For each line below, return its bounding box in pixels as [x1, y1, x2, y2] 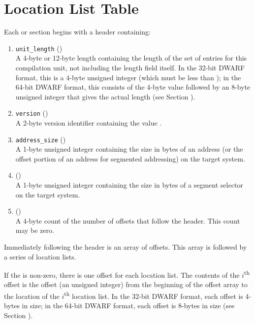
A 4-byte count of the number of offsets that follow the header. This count [15, 215, 240, 226]
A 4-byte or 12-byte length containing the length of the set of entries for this [15, 53, 247, 63]
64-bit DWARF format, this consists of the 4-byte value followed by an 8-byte [15, 82, 251, 92]
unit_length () [15, 43, 63, 53]
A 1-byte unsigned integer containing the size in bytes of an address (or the [15, 144, 243, 154]
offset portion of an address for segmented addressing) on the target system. [15, 153, 245, 163]
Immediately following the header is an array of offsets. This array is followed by [4, 242, 247, 252]
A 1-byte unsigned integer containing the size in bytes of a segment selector [15, 180, 243, 190]
